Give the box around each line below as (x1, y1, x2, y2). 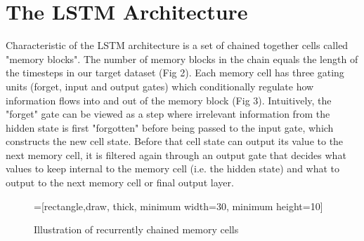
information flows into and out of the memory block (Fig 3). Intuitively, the (6, 92, 332, 107)
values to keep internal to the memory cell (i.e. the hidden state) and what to (6, 161, 340, 176)
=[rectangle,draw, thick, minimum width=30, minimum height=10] (34, 198, 323, 213)
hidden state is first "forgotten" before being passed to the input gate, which (6, 120, 334, 135)
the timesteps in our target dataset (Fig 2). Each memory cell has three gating (6, 65, 344, 80)
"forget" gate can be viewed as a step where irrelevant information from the (6, 106, 330, 121)
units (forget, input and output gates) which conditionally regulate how (6, 78, 314, 93)
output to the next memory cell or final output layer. (6, 175, 234, 190)
